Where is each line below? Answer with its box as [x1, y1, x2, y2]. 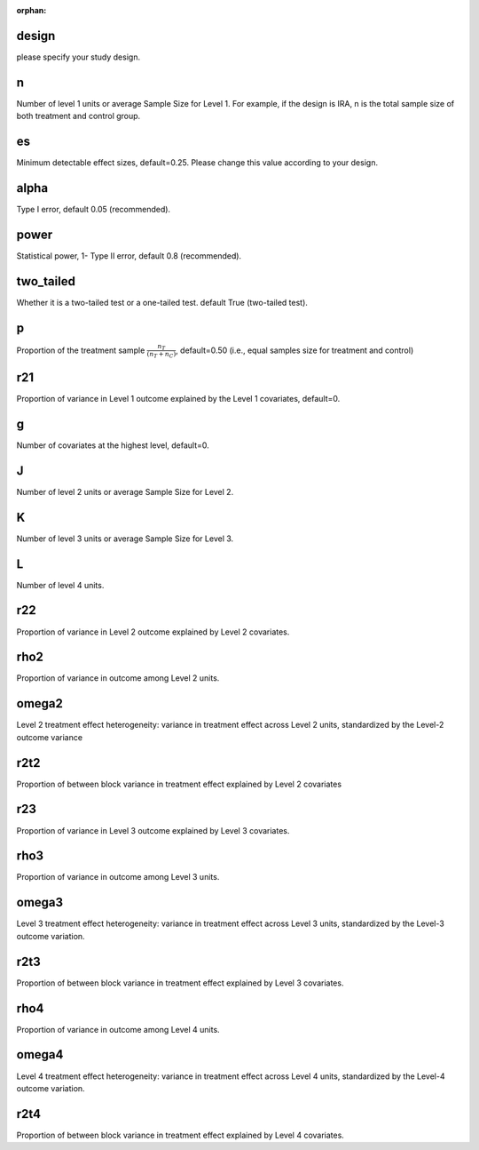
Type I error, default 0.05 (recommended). [16, 204, 171, 215]
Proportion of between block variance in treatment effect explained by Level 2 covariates [16, 779, 342, 789]
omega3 [16, 895, 64, 910]
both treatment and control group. [16, 111, 141, 122]
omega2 [16, 696, 64, 711]
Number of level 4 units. [16, 579, 105, 590]
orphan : [16, 5, 47, 15]
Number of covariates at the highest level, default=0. [16, 440, 210, 451]
